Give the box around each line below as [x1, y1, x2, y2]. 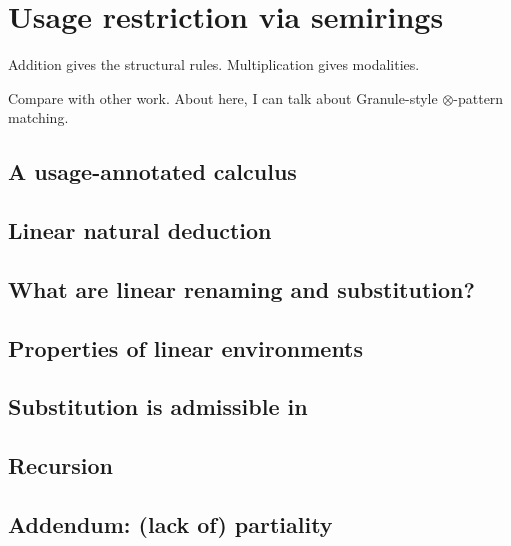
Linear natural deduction [8, 215, 272, 246]
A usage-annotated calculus [8, 156, 297, 187]
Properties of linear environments [8, 332, 364, 363]
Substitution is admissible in [8, 391, 308, 422]
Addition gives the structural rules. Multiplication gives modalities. [8, 54, 420, 75]
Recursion [8, 450, 114, 481]
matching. [8, 107, 69, 128]
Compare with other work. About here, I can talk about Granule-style [8, 87, 438, 108]
